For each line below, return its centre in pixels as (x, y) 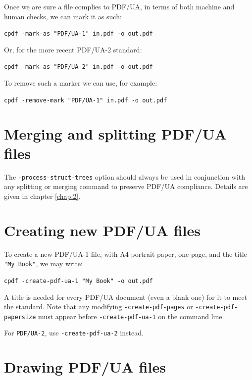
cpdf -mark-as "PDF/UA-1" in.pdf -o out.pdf (78, 34)
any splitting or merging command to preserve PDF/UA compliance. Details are (126, 186)
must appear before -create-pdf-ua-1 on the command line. (131, 316)
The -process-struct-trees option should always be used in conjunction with (125, 176)
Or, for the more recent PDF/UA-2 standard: (73, 49)
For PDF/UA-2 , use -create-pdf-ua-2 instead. (74, 333)
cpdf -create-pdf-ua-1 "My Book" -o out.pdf (78, 281)
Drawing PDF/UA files (85, 367)
